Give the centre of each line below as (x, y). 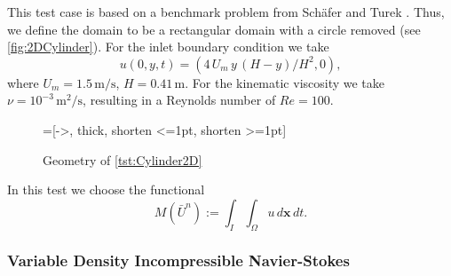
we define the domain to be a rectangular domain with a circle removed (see (214, 29)
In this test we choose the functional (106, 189)
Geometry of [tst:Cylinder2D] (123, 159)
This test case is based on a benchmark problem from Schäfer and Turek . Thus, (226, 12)
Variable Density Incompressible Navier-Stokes (178, 260)
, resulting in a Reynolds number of (179, 100)
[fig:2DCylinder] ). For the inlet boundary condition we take (168, 47)
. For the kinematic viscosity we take (285, 82)
